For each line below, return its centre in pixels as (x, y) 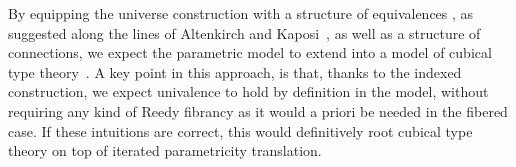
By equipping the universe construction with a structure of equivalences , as (241, 13)
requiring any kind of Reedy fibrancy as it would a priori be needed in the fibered (258, 110)
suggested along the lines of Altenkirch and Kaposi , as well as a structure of (244, 32)
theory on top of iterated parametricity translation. (165, 150)
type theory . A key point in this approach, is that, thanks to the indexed (235, 71)
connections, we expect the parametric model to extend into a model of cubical (250, 52)
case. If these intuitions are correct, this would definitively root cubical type (240, 130)
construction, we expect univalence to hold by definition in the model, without (248, 91)
